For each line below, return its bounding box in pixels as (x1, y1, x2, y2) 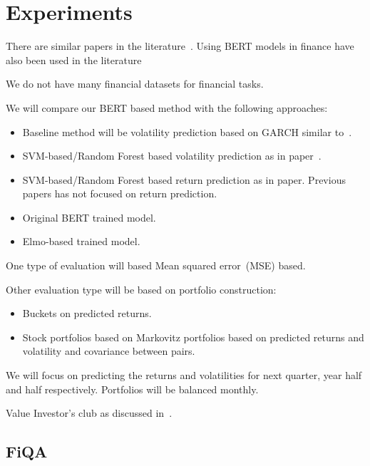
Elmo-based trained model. (22, 234, 140, 249)
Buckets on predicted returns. (22, 306, 152, 321)
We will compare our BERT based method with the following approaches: (6, 100, 328, 115)
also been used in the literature (6, 52, 142, 67)
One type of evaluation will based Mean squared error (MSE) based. (6, 258, 306, 273)
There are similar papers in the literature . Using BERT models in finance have (6, 38, 354, 53)
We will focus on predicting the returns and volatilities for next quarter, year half (6, 368, 362, 383)
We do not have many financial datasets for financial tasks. (6, 76, 264, 91)
